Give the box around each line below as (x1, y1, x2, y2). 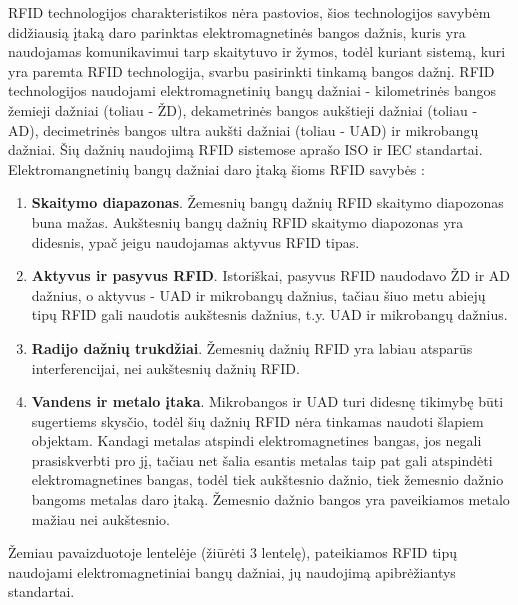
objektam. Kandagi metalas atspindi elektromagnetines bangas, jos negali (31, 430, 482, 451)
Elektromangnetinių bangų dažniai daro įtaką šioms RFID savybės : (8, 158, 425, 179)
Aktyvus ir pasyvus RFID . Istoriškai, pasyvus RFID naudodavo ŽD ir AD (31, 265, 511, 286)
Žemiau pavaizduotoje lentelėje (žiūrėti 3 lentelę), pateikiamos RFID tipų (8, 542, 458, 563)
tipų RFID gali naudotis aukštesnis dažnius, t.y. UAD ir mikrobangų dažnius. (31, 304, 508, 325)
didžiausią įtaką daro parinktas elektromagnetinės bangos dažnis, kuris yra (8, 21, 466, 42)
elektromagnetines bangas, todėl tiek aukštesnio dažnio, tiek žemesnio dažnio (31, 469, 504, 490)
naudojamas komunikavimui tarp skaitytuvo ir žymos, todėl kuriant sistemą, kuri (8, 41, 506, 62)
